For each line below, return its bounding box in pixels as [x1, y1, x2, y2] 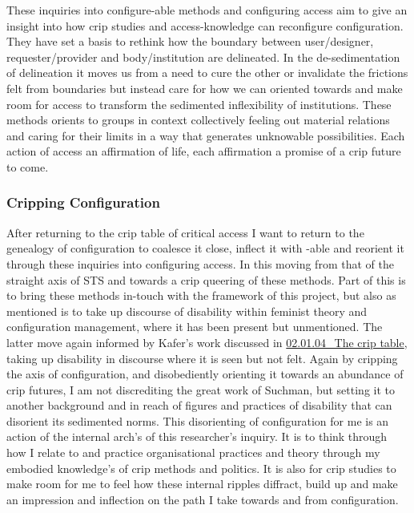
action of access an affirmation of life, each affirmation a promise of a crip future [6, 143, 401, 160]
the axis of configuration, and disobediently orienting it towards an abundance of [6, 366, 404, 382]
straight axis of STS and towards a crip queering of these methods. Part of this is [6, 271, 406, 288]
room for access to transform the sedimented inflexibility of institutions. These [6, 95, 392, 112]
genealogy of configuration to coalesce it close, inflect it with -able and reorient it [6, 240, 404, 256]
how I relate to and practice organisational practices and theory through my [6, 444, 380, 461]
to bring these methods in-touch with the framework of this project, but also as [6, 287, 396, 304]
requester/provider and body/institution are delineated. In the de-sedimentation [6, 48, 400, 65]
